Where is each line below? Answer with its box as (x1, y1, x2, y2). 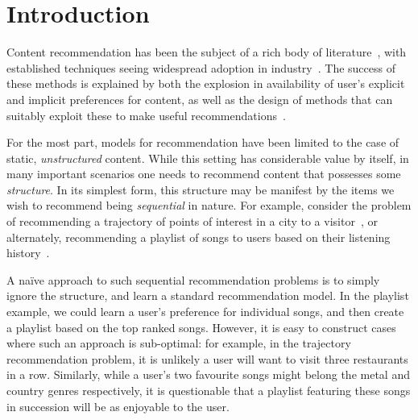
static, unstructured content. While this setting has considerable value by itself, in (6, 149, 409, 166)
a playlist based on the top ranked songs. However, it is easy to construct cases (6, 318, 396, 335)
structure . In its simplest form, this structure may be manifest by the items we (6, 181, 395, 198)
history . (6, 244, 50, 261)
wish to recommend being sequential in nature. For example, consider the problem (6, 197, 412, 214)
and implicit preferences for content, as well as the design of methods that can (6, 90, 393, 107)
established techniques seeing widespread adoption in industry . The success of (6, 59, 395, 76)
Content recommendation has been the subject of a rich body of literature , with (6, 44, 407, 60)
